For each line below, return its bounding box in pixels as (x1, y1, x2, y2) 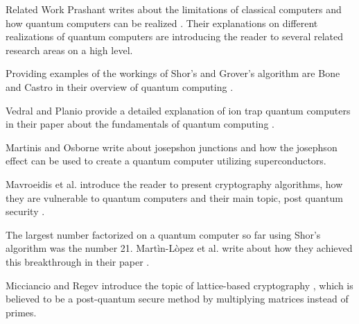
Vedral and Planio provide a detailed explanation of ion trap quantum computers (6, 103, 351, 117)
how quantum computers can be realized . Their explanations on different (6, 15, 318, 30)
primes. (6, 305, 37, 319)
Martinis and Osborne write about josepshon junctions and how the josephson (6, 139, 338, 154)
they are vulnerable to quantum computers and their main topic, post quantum (6, 190, 343, 205)
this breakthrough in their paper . (6, 254, 150, 268)
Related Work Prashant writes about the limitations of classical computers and (6, 2, 342, 16)
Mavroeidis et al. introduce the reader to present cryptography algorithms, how (6, 176, 343, 191)
